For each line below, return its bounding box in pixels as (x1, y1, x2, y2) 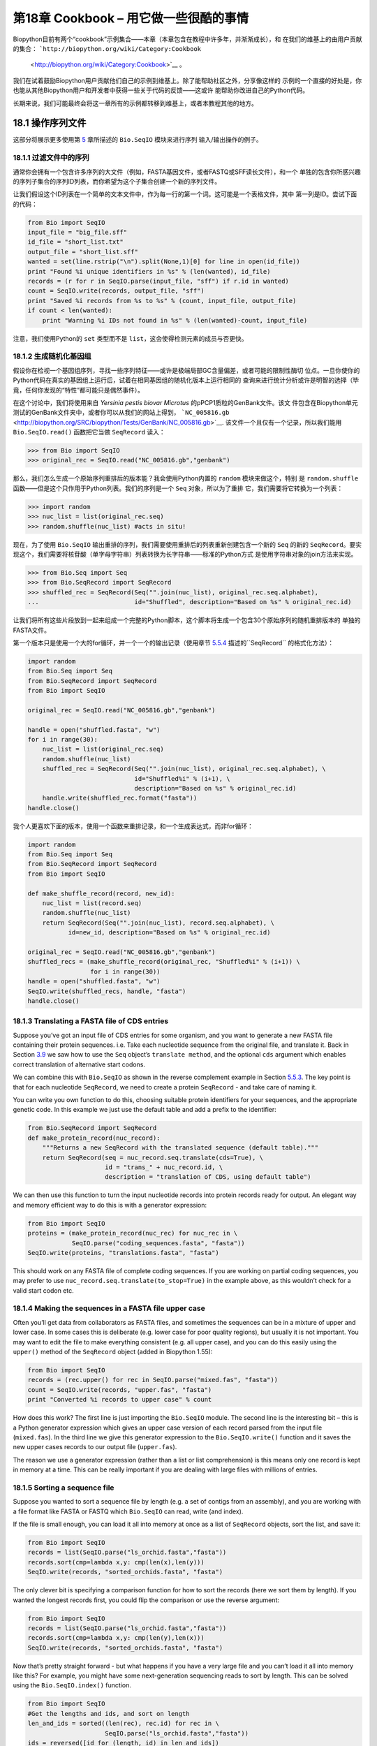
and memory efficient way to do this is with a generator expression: (13, 1201, 207, 1209)
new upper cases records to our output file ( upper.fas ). (13, 1443, 177, 1451)
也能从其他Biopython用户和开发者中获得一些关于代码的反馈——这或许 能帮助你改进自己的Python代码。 (13, 86, 309, 94)
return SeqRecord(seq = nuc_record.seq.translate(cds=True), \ (42, 1153, 264, 1161)
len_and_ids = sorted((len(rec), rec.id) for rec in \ (27, 1719, 219, 1728)
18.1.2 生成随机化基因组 (13, 351, 91, 361)
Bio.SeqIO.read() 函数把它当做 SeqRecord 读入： (13, 428, 165, 436)
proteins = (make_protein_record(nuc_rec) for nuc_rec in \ (27, 1229, 238, 1238)
